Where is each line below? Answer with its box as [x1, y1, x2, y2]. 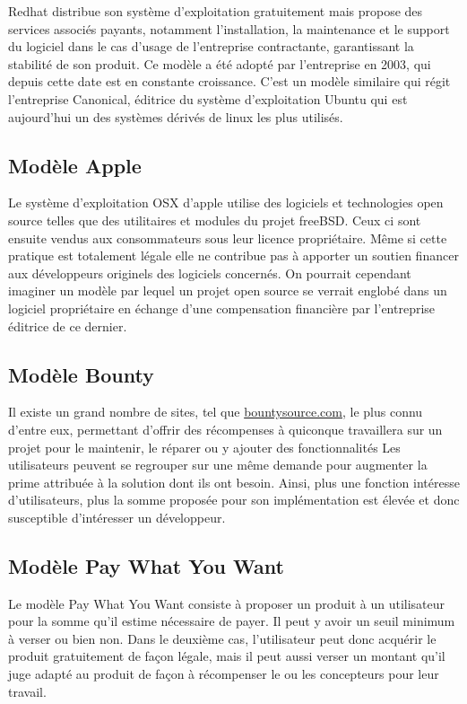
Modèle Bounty [8, 360, 154, 388]
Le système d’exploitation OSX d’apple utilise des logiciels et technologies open [8, 193, 444, 212]
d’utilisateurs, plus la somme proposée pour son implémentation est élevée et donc [8, 490, 460, 509]
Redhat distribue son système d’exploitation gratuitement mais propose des [8, 2, 423, 20]
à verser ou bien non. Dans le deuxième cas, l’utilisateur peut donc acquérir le [8, 629, 437, 647]
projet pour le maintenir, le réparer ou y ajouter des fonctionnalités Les [8, 437, 401, 456]
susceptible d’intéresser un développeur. [8, 507, 226, 526]
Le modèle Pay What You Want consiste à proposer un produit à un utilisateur [8, 594, 445, 612]
